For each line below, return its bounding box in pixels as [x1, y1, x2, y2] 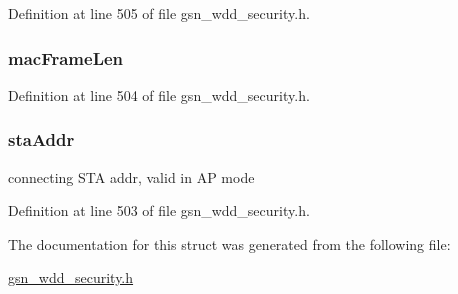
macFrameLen [8, 45, 124, 70]
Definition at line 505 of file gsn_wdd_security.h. [8, 3, 310, 23]
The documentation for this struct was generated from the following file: [8, 233, 451, 254]
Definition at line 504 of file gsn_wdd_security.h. [8, 84, 310, 105]
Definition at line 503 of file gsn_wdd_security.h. [8, 200, 310, 221]
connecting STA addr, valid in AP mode [8, 166, 255, 187]
